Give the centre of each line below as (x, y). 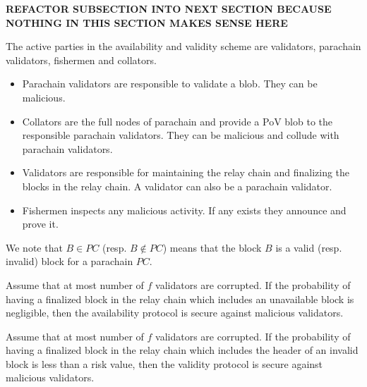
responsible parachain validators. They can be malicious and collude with (181, 135)
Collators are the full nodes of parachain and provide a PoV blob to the (178, 121)
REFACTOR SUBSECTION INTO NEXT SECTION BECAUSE (169, 8)
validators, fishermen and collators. (81, 60)
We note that (34, 247)
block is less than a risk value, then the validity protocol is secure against (164, 363)
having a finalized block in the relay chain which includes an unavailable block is (180, 299)
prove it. (40, 224)
